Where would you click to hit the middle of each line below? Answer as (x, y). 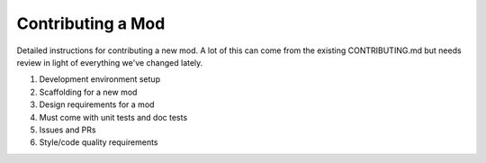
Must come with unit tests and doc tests (113, 117)
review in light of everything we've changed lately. (110, 62)
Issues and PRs (67, 130)
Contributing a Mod (91, 23)
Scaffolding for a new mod (88, 92)
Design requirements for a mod (97, 104)
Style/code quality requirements (99, 142)
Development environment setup (100, 79)
